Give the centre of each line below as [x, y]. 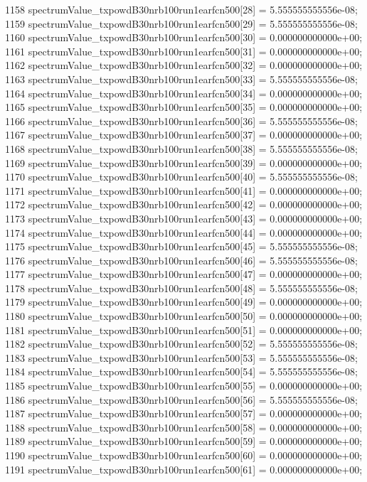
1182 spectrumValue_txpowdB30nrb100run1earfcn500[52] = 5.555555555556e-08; [181, 344]
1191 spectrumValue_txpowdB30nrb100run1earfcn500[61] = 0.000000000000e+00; [184, 469]
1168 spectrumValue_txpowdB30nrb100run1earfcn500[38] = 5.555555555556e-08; [181, 148]
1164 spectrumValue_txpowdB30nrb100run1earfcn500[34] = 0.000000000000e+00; [184, 93]
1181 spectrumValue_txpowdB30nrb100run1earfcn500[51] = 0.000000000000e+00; [184, 330]
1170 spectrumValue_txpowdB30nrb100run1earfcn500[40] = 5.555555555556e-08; [181, 177]
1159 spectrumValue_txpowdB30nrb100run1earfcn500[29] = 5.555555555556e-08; [181, 23]
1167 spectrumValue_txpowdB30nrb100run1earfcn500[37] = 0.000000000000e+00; [184, 135]
